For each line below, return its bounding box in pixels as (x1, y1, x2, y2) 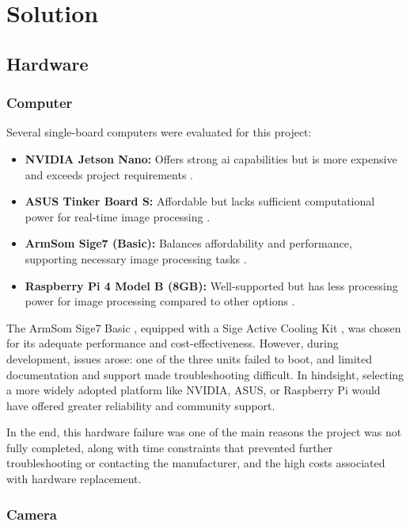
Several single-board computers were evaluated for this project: (6, 124, 312, 140)
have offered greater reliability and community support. (6, 397, 275, 413)
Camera (6, 504, 57, 524)
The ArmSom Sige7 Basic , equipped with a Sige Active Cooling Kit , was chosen (6, 319, 401, 336)
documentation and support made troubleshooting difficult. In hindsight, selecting (6, 366, 404, 382)
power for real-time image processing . (25, 208, 211, 225)
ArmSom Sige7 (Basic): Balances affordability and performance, (25, 235, 352, 251)
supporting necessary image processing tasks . (25, 250, 247, 267)
